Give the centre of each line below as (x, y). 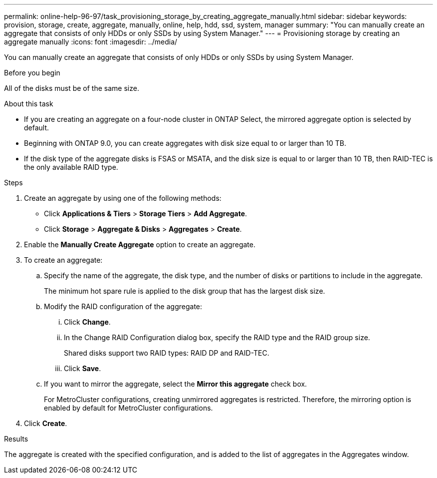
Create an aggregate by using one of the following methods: (123, 198)
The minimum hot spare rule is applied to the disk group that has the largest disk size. (185, 291)
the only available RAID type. (71, 167)
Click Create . (46, 423)
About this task (29, 104)
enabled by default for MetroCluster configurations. (128, 408)
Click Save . (83, 368)
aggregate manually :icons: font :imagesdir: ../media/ (91, 42)
